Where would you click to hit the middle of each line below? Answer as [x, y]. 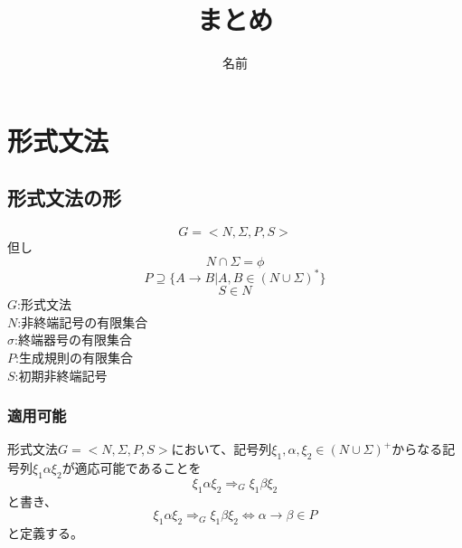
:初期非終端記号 [61, 375]
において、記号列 [222, 449]
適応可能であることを [138, 468]
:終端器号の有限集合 [73, 340]
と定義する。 [45, 533]
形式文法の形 [64, 198]
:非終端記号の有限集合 [83, 321]
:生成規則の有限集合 [74, 357]
